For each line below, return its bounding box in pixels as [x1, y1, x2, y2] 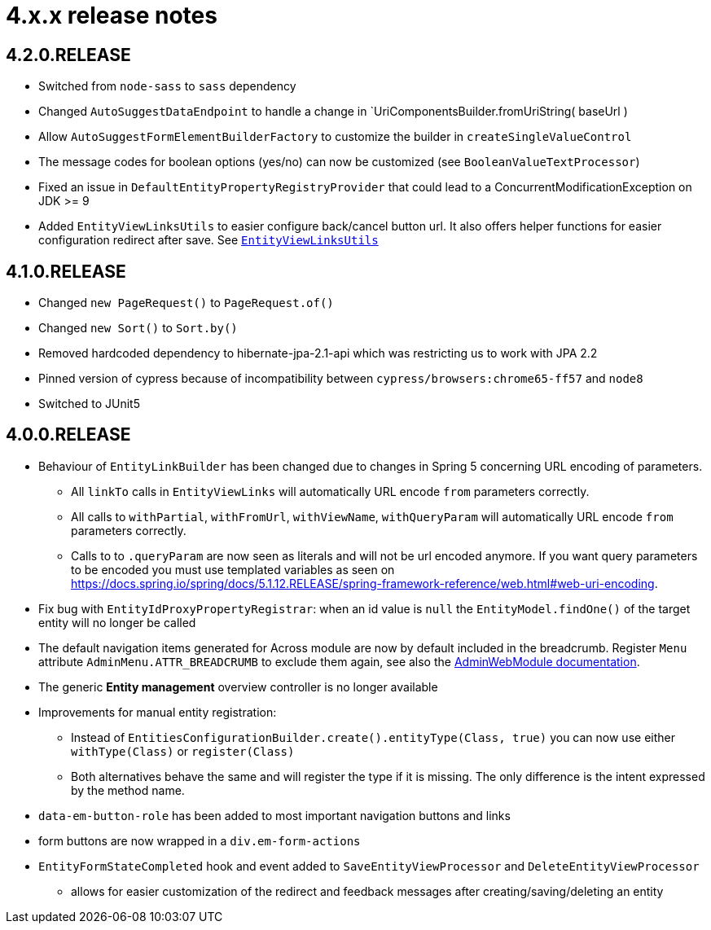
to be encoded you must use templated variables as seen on [71, 562, 395, 577]
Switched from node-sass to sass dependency [38, 79, 296, 94]
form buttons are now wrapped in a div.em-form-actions [38, 833, 361, 848]
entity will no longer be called [38, 615, 196, 630]
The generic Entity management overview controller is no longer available [38, 679, 438, 694]
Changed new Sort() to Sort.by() [38, 321, 238, 336]
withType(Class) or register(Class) [71, 744, 295, 758]
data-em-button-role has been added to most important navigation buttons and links [38, 808, 511, 823]
